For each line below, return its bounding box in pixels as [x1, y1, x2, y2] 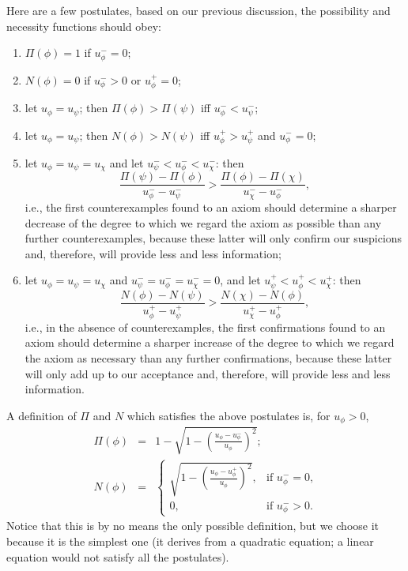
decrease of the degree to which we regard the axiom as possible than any [25, 214, 382, 231]
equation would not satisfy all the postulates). [6, 548, 229, 565]
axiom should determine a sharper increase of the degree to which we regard [25, 334, 395, 351]
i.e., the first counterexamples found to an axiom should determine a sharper [25, 198, 397, 215]
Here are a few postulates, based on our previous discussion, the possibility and [6, 2, 391, 18]
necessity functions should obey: [6, 17, 161, 34]
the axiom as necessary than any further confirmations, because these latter [25, 350, 392, 366]
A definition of [6, 407, 77, 423]
